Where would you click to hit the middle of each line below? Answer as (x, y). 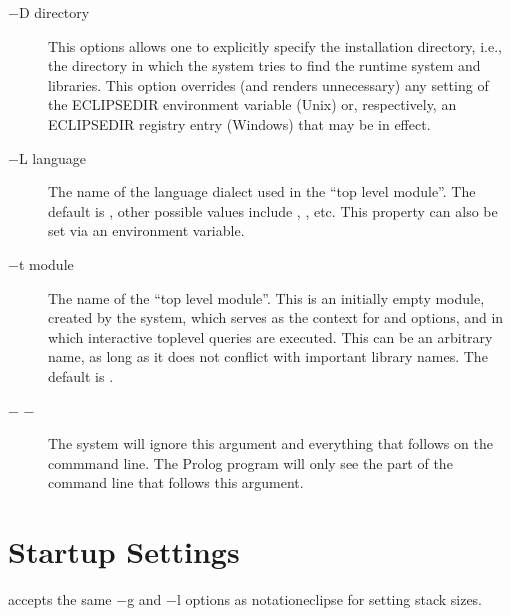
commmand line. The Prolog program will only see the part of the (250, 462)
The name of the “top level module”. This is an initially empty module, (266, 297)
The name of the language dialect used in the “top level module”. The (262, 191)
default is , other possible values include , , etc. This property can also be (273, 210)
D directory (54, 12)
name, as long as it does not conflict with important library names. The (268, 356)
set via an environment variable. (146, 230)
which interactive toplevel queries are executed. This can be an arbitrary (270, 336)
